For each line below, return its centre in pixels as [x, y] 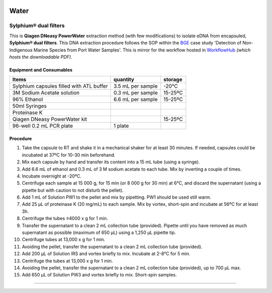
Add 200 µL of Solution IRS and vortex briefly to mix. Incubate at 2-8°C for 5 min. [106, 254]
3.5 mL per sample [136, 86]
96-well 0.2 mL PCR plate [43, 126]
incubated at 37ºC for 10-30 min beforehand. [69, 155]
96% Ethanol [28, 99]
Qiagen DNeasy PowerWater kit [50, 120]
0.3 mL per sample [136, 93]
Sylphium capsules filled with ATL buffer [60, 86]
